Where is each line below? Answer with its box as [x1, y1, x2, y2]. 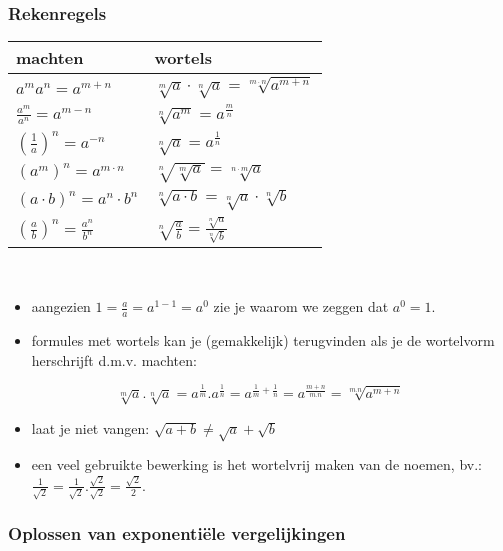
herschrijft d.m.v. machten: [31, 349, 197, 370]
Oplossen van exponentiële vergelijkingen [8, 521, 346, 546]
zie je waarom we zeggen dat [213, 296, 389, 317]
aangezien [31, 296, 91, 317]
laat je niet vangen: [31, 417, 150, 438]
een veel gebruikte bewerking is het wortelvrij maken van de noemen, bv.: [31, 454, 482, 475]
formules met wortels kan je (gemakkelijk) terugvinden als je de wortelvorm [31, 330, 495, 351]
